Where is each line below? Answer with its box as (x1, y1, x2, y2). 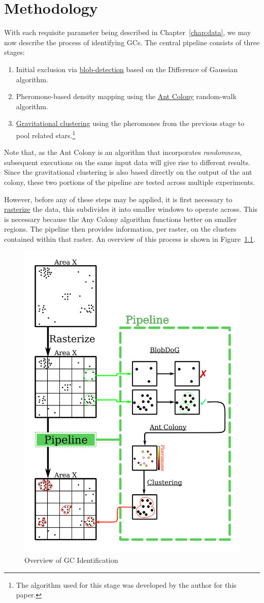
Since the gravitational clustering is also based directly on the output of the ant (4, 167, 252, 177)
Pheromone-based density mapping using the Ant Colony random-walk (16, 91, 237, 102)
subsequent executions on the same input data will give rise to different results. (4, 156, 250, 167)
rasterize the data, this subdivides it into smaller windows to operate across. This (4, 204, 258, 214)
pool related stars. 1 (16, 128, 76, 140)
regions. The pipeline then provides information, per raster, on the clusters (4, 224, 237, 234)
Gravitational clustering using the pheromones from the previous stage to (16, 118, 245, 129)
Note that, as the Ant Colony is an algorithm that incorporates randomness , (4, 147, 242, 157)
